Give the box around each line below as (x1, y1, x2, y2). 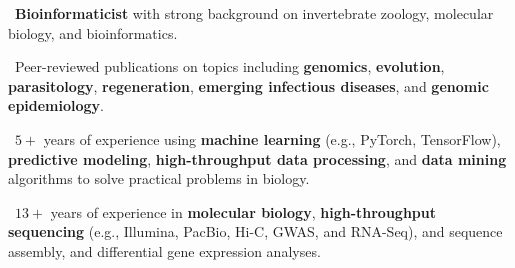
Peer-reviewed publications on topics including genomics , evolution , (14, 56, 445, 77)
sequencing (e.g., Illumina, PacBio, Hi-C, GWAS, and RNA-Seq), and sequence (8, 221, 503, 242)
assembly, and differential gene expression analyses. (8, 240, 321, 261)
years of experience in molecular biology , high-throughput (50, 201, 436, 222)
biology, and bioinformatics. (8, 22, 178, 43)
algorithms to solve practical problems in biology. (8, 168, 310, 189)
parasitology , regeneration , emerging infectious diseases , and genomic (8, 75, 489, 96)
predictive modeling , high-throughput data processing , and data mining (8, 148, 507, 169)
